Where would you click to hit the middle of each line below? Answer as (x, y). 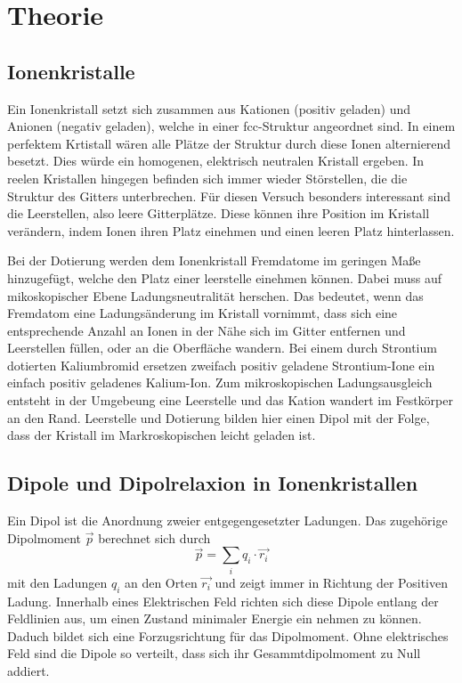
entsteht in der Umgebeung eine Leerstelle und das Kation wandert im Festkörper (230, 400)
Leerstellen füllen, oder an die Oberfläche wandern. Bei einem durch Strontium (222, 348)
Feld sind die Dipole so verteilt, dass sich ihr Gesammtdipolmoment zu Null (214, 653)
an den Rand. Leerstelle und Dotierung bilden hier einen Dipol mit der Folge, (219, 417)
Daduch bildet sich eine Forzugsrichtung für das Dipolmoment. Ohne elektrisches (228, 635)
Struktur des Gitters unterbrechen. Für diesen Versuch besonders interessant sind (229, 195)
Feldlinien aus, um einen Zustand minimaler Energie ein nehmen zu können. (215, 618)
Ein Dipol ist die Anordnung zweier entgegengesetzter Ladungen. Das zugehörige (227, 520)
